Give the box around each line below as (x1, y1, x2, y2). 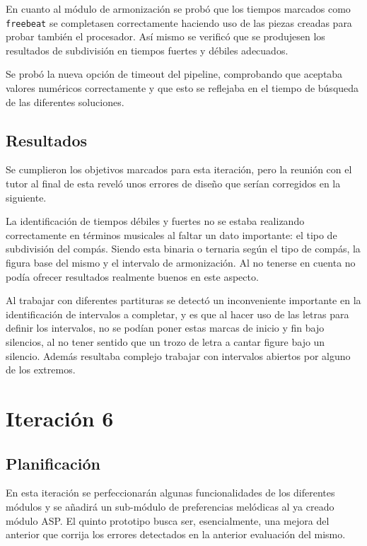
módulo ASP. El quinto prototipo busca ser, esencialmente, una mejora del (6, 513, 330, 528)
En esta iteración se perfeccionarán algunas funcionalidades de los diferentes (6, 485, 335, 500)
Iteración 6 (6, 403, 114, 432)
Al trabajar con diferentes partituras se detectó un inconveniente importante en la (6, 293, 361, 308)
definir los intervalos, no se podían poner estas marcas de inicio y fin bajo (6, 320, 325, 335)
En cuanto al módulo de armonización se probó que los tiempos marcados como (6, 1, 351, 16)
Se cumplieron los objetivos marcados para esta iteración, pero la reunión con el (6, 162, 352, 177)
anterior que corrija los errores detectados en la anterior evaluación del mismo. (6, 527, 346, 542)
